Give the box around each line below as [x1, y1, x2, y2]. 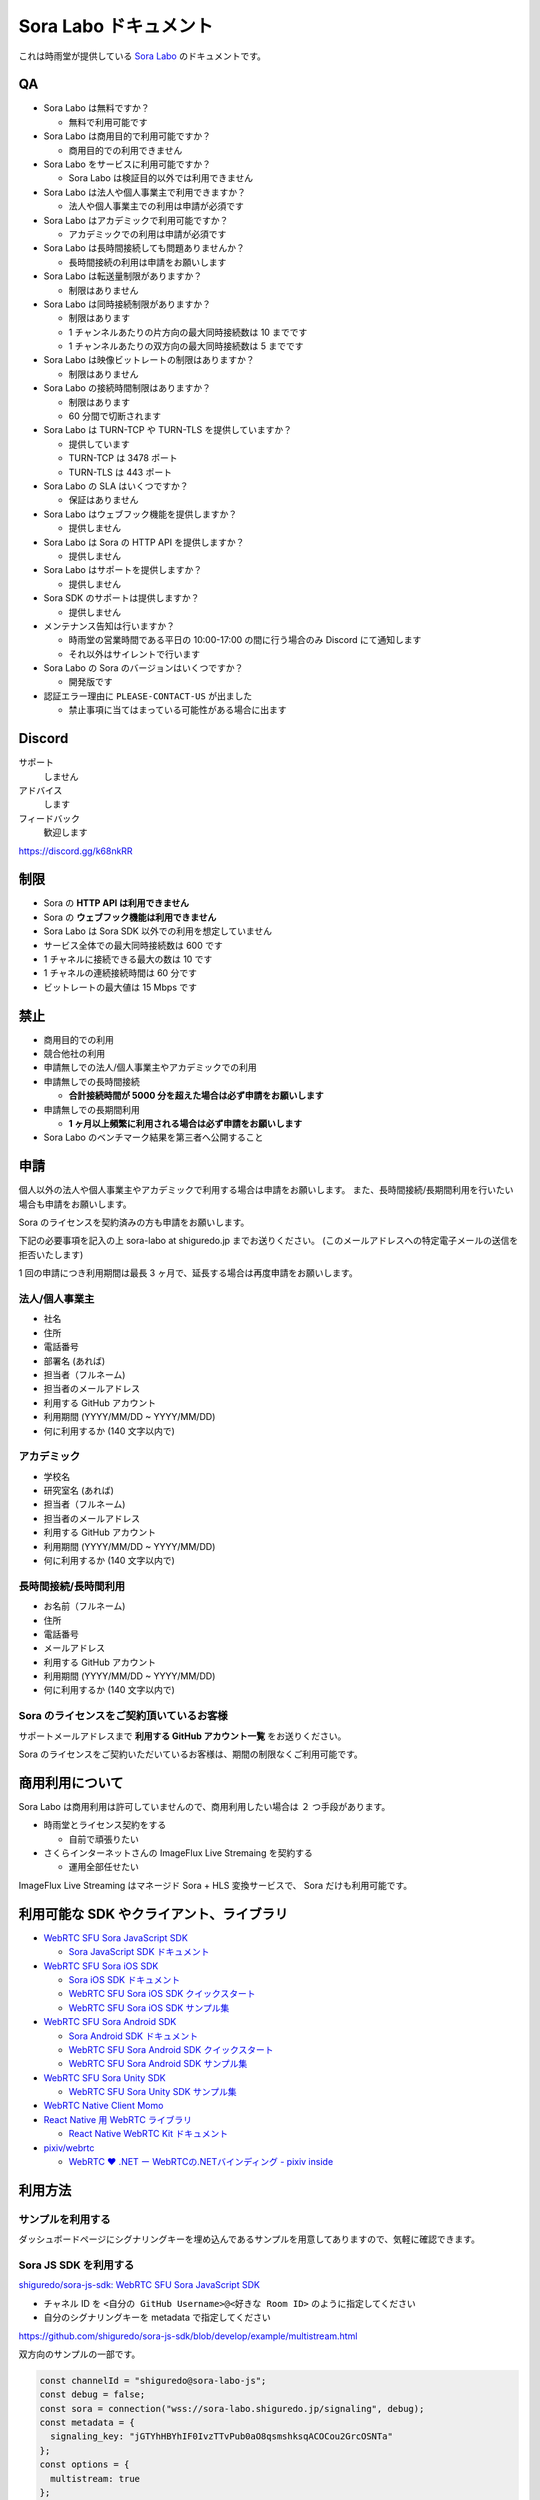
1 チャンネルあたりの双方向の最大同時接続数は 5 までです [68, 340, 304, 352]
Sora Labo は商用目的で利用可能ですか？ [43, 130, 212, 142]
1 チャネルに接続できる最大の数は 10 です [43, 953, 213, 965]
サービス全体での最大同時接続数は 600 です [43, 939, 224, 951]
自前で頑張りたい [68, 1833, 139, 1845]
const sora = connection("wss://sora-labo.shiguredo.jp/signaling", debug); [39, 2403, 425, 2414]
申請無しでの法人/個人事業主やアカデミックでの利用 [43, 1061, 257, 1074]
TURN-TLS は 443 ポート [68, 466, 172, 478]
